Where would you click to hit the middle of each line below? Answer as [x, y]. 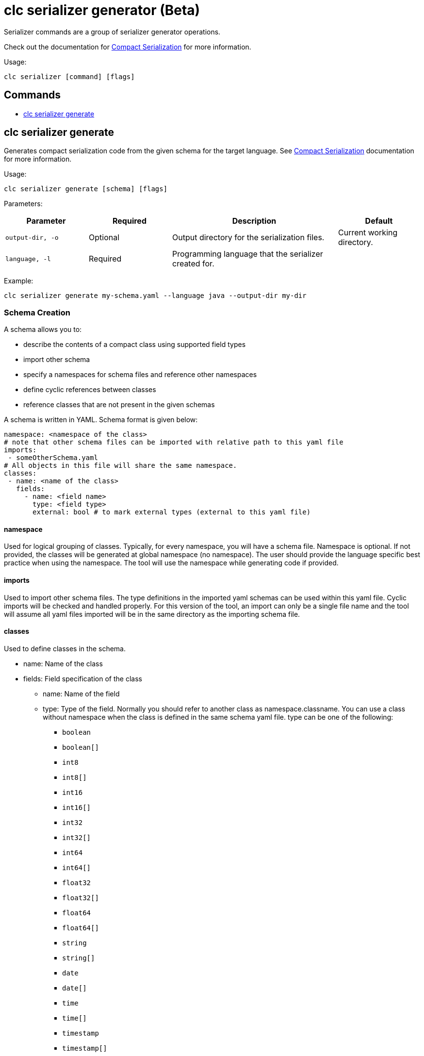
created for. [193, 264]
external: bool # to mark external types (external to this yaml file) [172, 512]
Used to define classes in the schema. [65, 648]
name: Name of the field [81, 693]
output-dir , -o [32, 237]
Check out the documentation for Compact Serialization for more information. [128, 47]
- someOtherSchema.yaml [53, 458]
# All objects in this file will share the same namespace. [121, 466]
